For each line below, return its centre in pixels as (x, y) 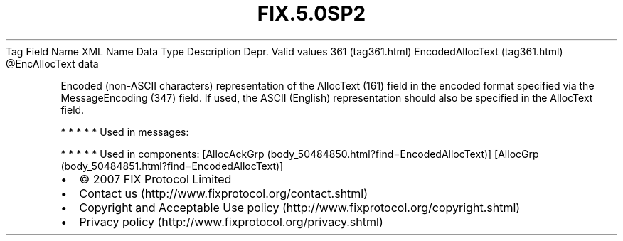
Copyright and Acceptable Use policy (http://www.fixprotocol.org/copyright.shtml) (300, 207)
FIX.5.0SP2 (311, 14)
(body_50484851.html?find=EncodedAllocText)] (172, 166)
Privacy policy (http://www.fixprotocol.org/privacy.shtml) (231, 221)
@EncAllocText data (52, 63)
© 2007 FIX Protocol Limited (155, 179)
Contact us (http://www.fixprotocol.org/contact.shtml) (224, 193)
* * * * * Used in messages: (125, 132)
